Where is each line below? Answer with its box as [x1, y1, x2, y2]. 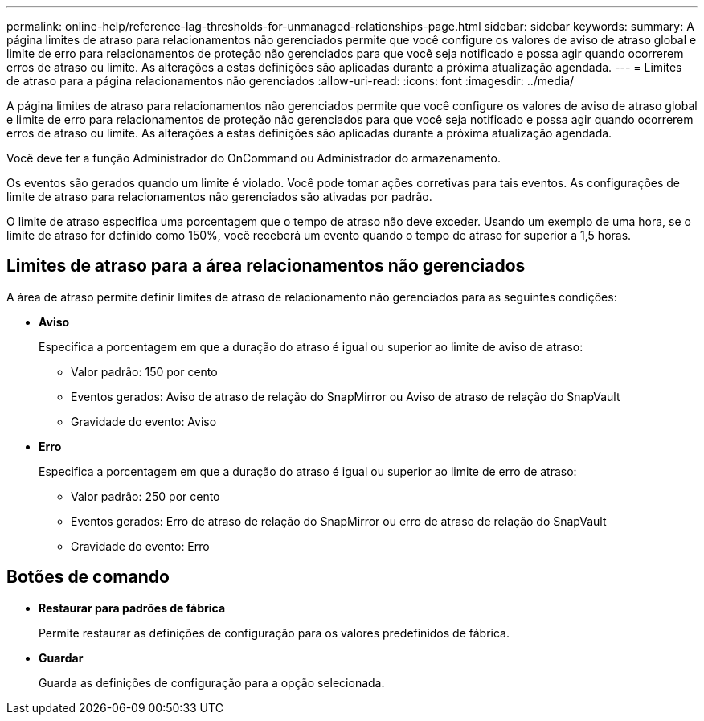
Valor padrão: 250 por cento [71, 489, 220, 503]
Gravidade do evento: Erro [71, 539, 210, 553]
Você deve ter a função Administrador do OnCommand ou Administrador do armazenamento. [6, 151, 501, 165]
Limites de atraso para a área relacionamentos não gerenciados [6, 256, 526, 277]
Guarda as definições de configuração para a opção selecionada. [39, 675, 385, 690]
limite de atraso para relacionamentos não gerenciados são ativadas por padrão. [6, 190, 432, 203]
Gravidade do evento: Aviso [71, 414, 217, 428]
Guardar [39, 650, 84, 665]
